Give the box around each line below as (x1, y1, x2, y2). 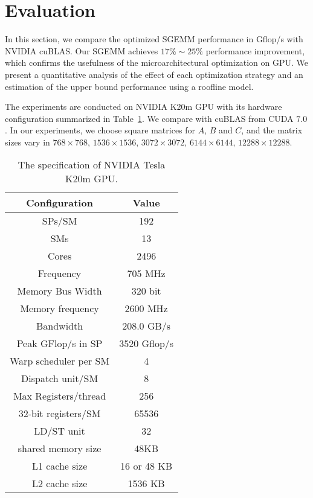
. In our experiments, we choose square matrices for (5, 124, 196, 136)
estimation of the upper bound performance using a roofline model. (5, 80, 254, 92)
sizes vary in (5, 135, 50, 148)
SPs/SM (42, 214, 77, 228)
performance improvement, (205, 44, 305, 57)
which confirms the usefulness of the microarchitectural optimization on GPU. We (5, 56, 309, 69)
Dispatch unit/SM (21, 371, 98, 386)
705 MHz (127, 266, 166, 281)
